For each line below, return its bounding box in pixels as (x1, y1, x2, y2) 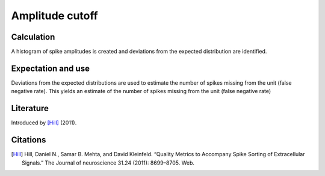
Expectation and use (11, 63, 90, 73)
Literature (11, 103, 49, 114)
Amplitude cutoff (11, 9, 99, 22)
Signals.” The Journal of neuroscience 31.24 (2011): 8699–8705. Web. (22, 159, 195, 166)
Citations (11, 135, 46, 145)
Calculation (11, 32, 55, 42)
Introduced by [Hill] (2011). (11, 119, 77, 126)
